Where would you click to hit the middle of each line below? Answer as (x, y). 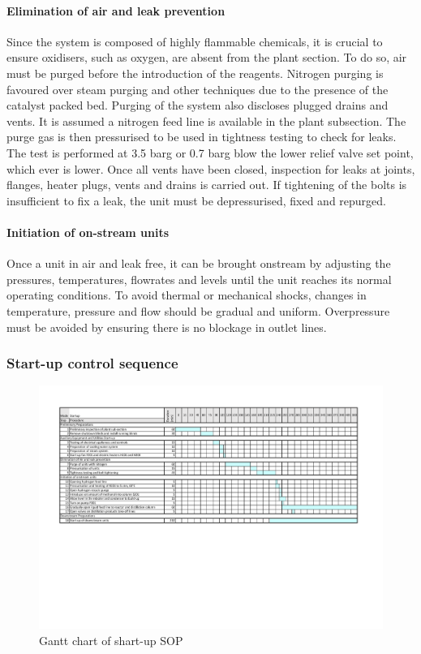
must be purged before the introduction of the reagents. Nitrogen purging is (195, 73)
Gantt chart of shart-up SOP (111, 640)
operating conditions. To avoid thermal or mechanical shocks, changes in (187, 295)
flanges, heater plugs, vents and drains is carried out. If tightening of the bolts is (207, 185)
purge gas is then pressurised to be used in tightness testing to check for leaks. (202, 137)
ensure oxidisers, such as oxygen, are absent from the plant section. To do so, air (207, 57)
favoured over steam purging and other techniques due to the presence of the (198, 89)
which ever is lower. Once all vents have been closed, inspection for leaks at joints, (211, 168)
